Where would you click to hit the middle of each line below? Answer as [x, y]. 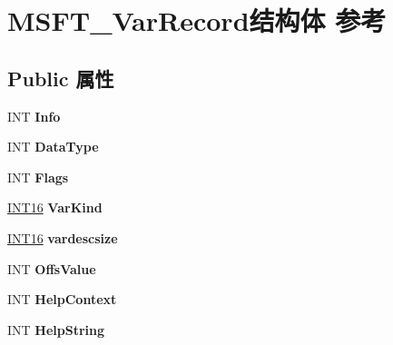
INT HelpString [56, 329]
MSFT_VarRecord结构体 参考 [197, 20]
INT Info [34, 116]
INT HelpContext [62, 299]
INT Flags [38, 177]
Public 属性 [61, 78]
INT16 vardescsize [63, 237]
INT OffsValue [52, 268]
